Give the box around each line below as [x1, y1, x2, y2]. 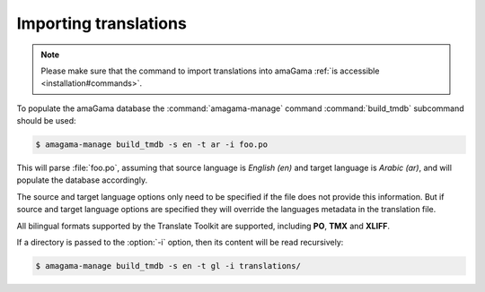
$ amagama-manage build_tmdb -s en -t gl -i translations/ [35, 261, 301, 271]
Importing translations [16, 13, 188, 33]
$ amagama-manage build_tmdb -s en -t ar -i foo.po [35, 140, 269, 150]
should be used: [16, 116, 76, 126]
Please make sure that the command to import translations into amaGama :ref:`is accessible [40, 65, 380, 76]
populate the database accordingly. [16, 175, 148, 185]
